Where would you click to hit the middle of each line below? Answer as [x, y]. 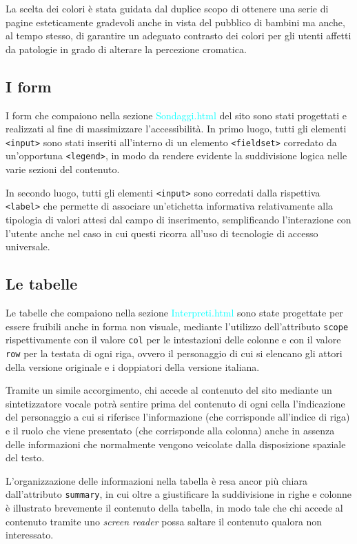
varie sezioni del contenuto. [63, 169]
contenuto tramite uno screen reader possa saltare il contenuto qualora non [164, 521]
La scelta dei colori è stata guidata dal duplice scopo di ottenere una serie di [167, 8]
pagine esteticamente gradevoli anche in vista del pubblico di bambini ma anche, [175, 22]
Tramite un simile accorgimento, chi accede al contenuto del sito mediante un [169, 390]
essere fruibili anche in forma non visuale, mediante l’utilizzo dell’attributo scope [177, 326]
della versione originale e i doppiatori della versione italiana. [133, 366]
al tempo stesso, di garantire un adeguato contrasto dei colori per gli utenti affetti [178, 36]
